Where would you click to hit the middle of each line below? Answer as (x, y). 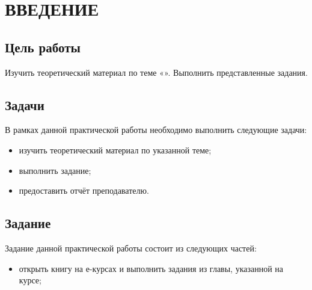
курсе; (30, 280)
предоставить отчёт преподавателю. (84, 190)
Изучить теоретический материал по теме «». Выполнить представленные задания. (156, 72)
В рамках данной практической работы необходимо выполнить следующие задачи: (156, 130)
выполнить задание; (55, 170)
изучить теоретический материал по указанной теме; (115, 150)
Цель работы (43, 47)
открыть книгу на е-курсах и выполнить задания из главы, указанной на (151, 268)
